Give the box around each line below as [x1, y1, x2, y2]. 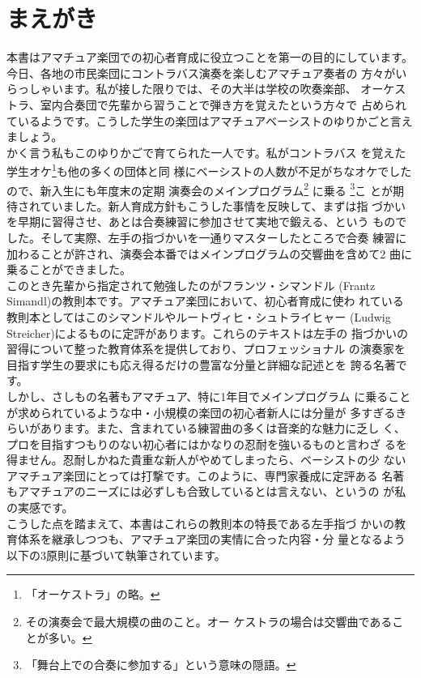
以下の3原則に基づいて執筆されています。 [6, 546, 226, 563]
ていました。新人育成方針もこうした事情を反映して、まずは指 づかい [40, 197, 406, 214]
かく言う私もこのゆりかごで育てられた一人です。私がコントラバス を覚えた [6, 143, 406, 160]
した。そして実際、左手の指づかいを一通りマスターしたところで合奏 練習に [6, 228, 407, 245]
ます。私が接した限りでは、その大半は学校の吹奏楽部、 [62, 80, 357, 97]
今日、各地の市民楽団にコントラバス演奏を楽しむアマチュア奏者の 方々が [6, 64, 396, 81]
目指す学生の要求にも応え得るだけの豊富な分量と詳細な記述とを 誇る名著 [6, 356, 396, 373]
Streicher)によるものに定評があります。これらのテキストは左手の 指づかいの [6, 324, 409, 341]
